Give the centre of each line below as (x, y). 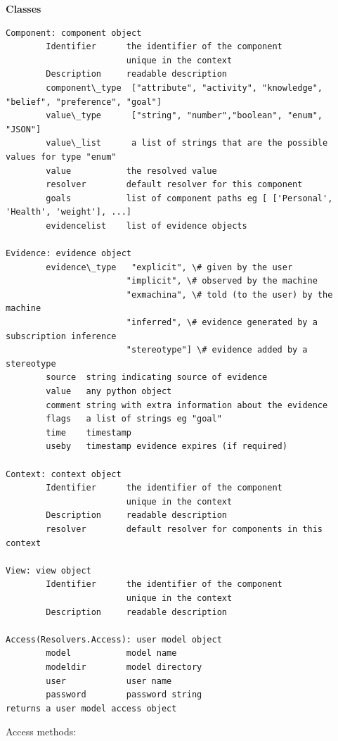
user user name (109, 681)
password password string (124, 695)
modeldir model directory (124, 667)
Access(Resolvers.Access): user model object (114, 639)
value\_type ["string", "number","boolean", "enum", (184, 116)
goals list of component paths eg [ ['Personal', (189, 198)
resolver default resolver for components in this (184, 529)
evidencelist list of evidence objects (147, 226)
